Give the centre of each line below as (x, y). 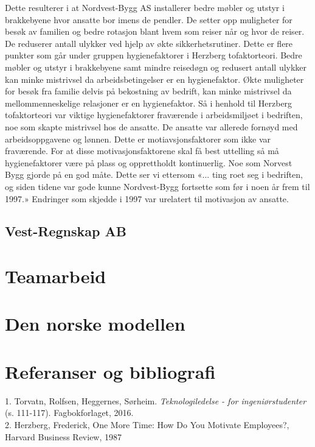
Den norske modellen (95, 324)
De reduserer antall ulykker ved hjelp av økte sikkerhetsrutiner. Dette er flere (149, 43)
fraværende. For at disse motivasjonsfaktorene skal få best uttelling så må (142, 151)
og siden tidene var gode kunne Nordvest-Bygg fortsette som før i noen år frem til (157, 186)
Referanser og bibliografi (110, 371)
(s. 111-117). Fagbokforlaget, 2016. (69, 413)
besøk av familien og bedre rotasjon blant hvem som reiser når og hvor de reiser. (155, 31)
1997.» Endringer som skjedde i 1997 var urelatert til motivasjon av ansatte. (147, 198)
